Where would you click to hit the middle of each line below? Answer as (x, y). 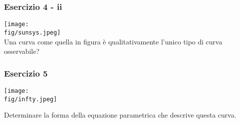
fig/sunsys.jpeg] (32, 32)
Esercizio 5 (26, 73)
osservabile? (22, 51)
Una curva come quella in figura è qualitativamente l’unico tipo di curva (113, 41)
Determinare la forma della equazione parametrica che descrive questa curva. (120, 115)
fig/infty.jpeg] (31, 99)
